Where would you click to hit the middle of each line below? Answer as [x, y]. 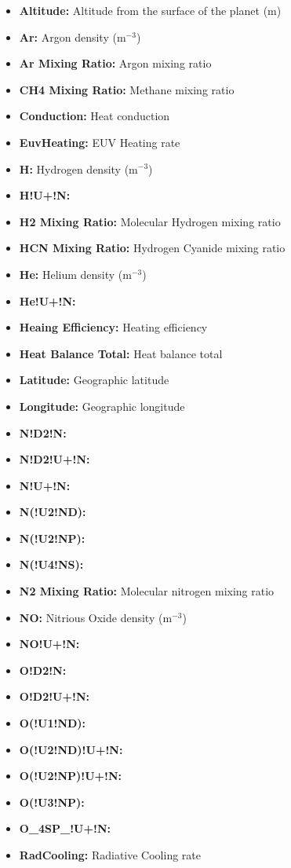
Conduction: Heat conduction [95, 116]
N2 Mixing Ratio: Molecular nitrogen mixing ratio [147, 591]
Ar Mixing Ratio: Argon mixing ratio [115, 63]
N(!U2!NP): [52, 538]
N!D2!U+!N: [55, 459]
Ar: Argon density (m [73, 37]
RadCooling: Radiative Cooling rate [110, 855]
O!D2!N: [43, 670]
